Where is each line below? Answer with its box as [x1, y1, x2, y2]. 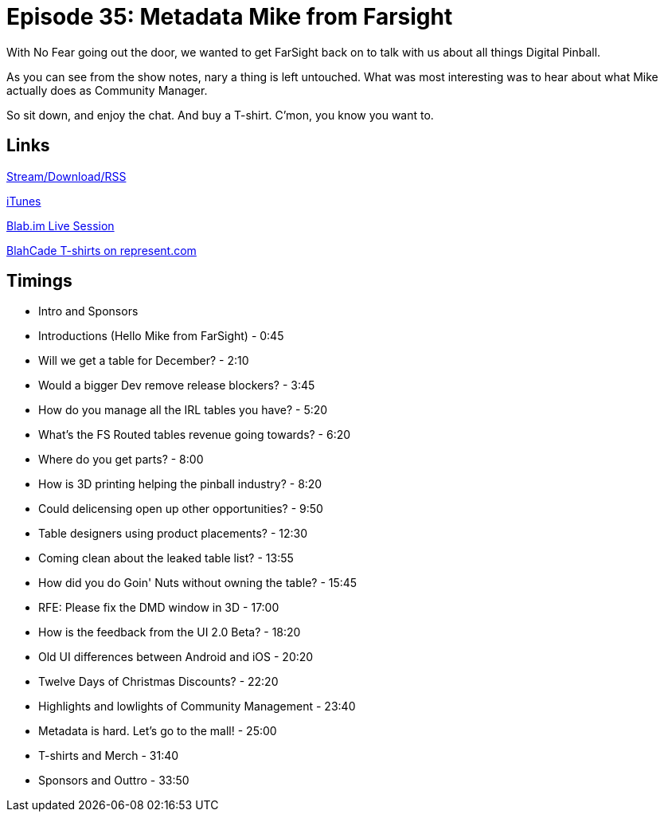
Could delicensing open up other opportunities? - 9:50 [38, 502, 323, 516]
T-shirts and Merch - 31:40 [38, 749, 179, 763]
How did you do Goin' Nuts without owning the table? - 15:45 [38, 576, 357, 590]
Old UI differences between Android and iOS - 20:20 [38, 650, 314, 664]
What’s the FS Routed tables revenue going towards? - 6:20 [38, 428, 351, 442]
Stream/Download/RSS [6, 169, 127, 183]
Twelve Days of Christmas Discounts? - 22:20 [38, 675, 279, 689]
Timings [6, 271, 72, 292]
